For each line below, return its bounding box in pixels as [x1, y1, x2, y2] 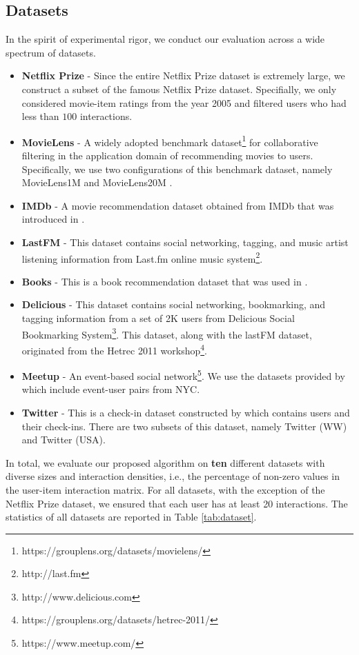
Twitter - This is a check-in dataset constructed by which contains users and [21, 405, 350, 419]
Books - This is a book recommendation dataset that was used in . [21, 274, 308, 288]
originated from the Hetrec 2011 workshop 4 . [21, 341, 207, 357]
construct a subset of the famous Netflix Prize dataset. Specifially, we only [21, 81, 337, 96]
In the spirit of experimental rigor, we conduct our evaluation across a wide [6, 32, 325, 46]
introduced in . [21, 212, 85, 226]
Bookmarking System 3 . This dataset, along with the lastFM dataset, [21, 325, 312, 341]
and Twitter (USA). [21, 432, 106, 447]
